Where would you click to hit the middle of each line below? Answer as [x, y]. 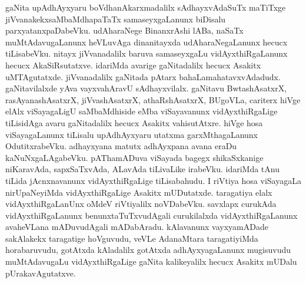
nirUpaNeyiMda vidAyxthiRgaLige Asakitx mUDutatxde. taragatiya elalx [139, 192]
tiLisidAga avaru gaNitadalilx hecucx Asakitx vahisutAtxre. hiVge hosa [134, 122]
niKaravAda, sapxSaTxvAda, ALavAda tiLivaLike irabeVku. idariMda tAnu [142, 169]
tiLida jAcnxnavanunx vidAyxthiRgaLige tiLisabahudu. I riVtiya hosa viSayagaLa [153, 180]
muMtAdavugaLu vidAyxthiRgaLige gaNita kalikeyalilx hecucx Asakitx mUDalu [151, 261]
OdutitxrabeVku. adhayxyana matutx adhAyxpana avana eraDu [121, 146]
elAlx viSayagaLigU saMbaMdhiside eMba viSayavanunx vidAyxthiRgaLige [142, 111]
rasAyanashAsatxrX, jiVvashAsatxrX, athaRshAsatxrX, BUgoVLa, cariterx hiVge [153, 99]
